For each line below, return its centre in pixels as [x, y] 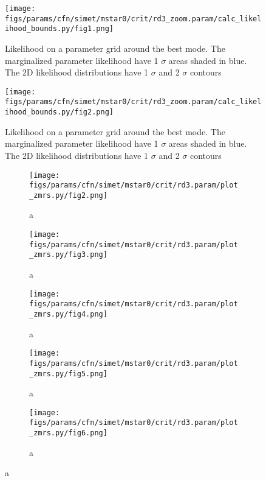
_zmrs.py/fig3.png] [68, 255]
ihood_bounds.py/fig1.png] [59, 29]
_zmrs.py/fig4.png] [68, 314]
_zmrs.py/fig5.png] [68, 374]
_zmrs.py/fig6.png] [68, 433]
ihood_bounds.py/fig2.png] [59, 112]
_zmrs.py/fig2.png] [68, 195]
